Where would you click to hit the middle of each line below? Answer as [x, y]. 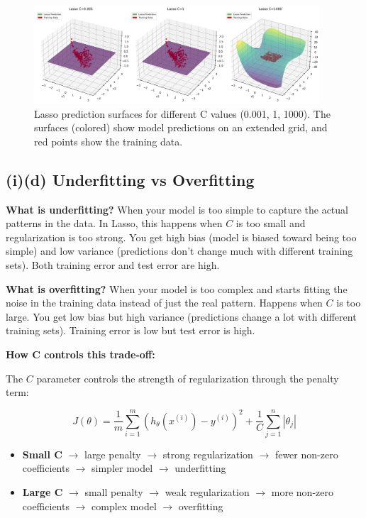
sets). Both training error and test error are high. [113, 265]
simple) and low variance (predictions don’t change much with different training [179, 251]
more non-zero [302, 492]
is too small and [271, 223]
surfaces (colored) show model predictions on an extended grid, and [181, 127]
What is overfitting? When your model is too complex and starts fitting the [177, 288]
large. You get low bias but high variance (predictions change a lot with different [181, 316]
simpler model [122, 468]
